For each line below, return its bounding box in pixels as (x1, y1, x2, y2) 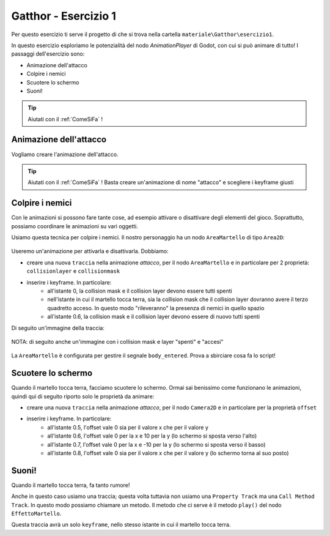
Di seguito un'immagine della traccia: (11, 324, 105, 332)
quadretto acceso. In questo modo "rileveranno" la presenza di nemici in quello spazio (47, 304, 265, 311)
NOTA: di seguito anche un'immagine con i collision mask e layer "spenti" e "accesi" (11, 338, 224, 345)
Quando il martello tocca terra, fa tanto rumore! (11, 481, 130, 489)
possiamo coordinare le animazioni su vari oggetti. (11, 222, 139, 229)
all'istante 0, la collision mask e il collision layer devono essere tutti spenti (47, 288, 232, 294)
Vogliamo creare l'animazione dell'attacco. (11, 151, 119, 158)
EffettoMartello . (11, 510, 62, 517)
